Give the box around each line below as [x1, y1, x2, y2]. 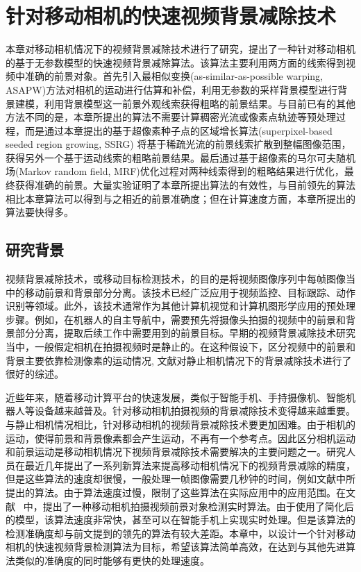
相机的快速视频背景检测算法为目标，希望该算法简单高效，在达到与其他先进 [6, 539, 346, 554]
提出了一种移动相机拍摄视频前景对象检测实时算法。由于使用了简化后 [42, 498, 354, 513]
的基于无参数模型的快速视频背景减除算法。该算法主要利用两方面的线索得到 [6, 55, 346, 69]
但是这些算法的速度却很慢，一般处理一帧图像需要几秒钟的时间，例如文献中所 [6, 471, 355, 486]
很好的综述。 [6, 367, 64, 381]
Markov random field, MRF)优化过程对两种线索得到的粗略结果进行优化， [19, 164, 344, 178]
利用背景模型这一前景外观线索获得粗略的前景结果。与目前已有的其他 [44, 96, 355, 110]
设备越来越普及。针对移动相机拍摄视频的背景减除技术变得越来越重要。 [34, 403, 355, 418]
